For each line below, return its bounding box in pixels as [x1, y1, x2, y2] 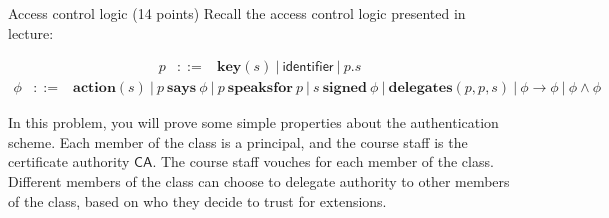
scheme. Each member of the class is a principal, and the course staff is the [8, 131, 468, 152]
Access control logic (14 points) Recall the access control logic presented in [8, 3, 466, 23]
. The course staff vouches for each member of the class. [152, 151, 494, 172]
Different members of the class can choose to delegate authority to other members [8, 171, 510, 192]
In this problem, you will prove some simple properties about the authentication [8, 112, 499, 133]
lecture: [8, 22, 54, 43]
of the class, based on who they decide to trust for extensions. [8, 190, 387, 211]
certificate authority [8, 151, 130, 172]
